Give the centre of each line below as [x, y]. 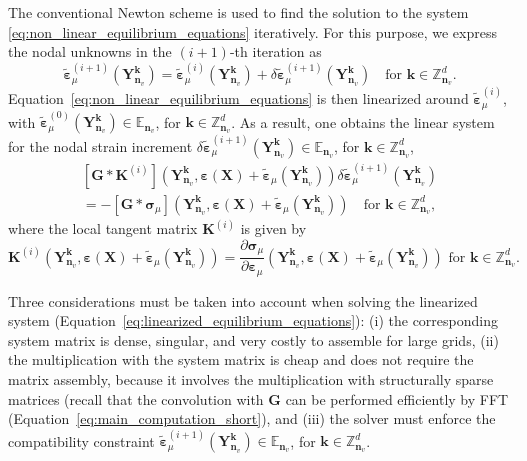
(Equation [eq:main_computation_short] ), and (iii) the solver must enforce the [252, 418]
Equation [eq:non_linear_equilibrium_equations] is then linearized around [238, 98]
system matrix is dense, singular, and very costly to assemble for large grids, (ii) [253, 339]
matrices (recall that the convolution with [136, 398]
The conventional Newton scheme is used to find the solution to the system [238, 12]
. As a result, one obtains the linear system [363, 121]
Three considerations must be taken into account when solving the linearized [243, 300]
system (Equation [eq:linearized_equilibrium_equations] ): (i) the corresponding [253, 320]
